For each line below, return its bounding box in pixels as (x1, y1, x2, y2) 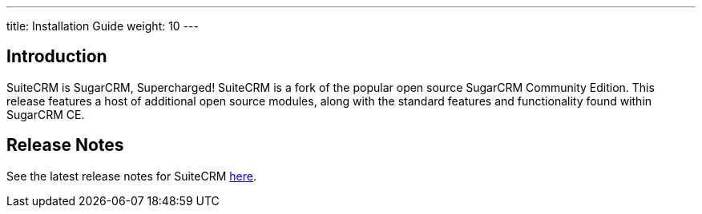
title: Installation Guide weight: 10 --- (6, 19, 199, 33)
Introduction (6, 46, 107, 67)
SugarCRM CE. (6, 107, 85, 121)
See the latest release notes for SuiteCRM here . (6, 168, 256, 183)
